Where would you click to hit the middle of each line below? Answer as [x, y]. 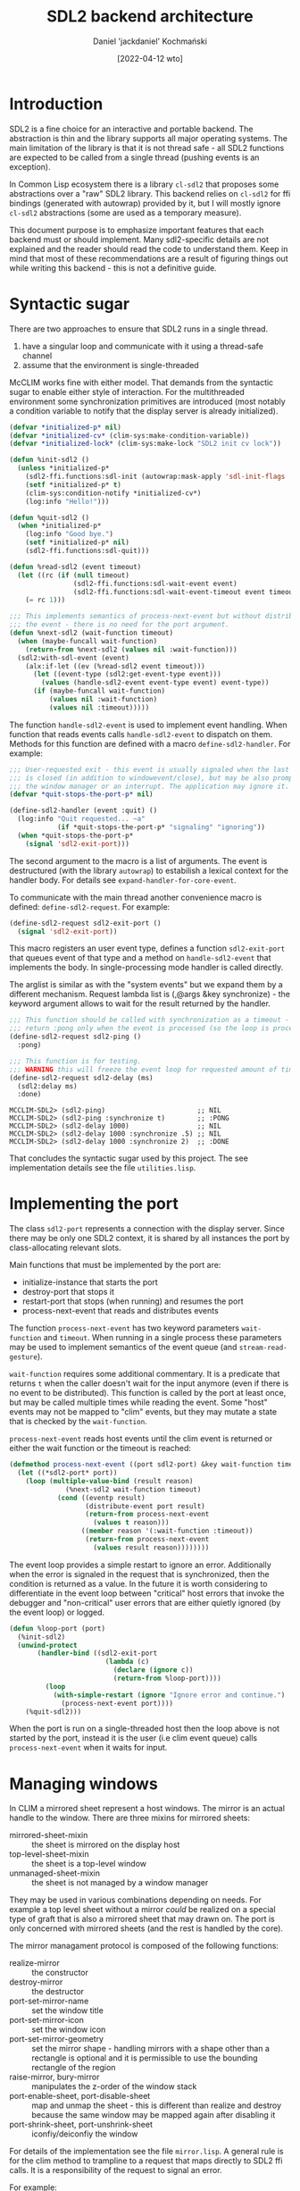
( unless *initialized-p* [63, 468]
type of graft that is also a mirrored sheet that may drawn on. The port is [142, 1919]
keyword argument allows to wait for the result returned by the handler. [140, 1003]
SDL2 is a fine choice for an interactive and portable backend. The [131, 129]
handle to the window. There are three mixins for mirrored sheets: [130, 1818]
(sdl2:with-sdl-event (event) [73, 658]
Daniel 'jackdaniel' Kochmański [150, 41]
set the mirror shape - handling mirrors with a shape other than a [151, 2049]
